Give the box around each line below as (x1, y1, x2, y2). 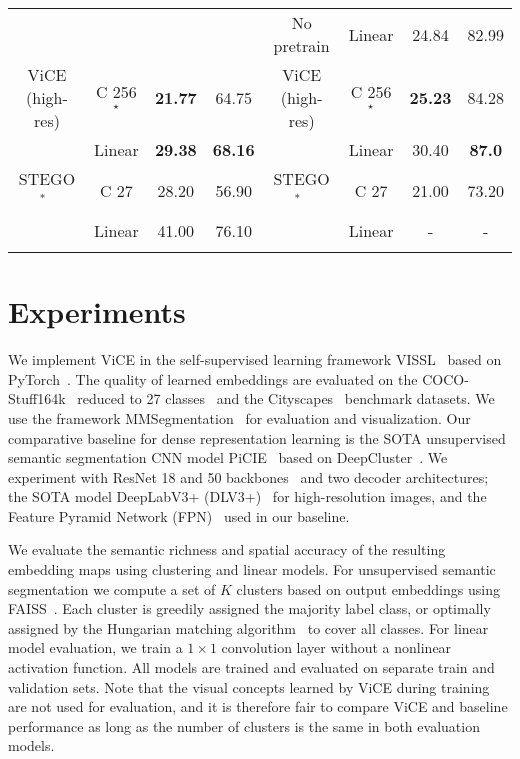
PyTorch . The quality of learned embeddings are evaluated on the (8, 368, 418, 389)
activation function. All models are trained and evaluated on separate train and (8, 657, 495, 678)
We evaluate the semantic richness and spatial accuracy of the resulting (8, 539, 446, 560)
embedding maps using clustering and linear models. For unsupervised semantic (8, 559, 496, 580)
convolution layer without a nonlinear (221, 637, 452, 658)
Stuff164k (8, 388, 66, 409)
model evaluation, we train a (8, 637, 183, 658)
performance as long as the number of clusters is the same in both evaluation (8, 715, 480, 736)
